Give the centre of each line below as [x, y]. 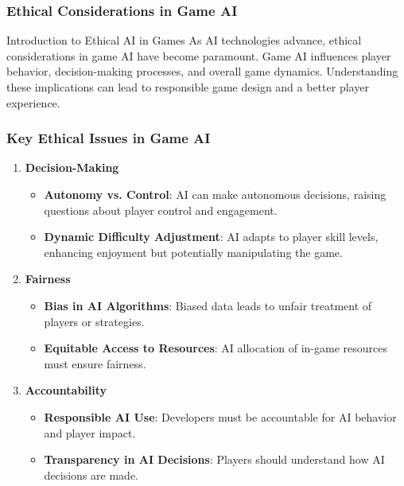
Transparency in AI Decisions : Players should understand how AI [214, 459]
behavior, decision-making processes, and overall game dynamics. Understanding [202, 71]
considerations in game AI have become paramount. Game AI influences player [199, 55]
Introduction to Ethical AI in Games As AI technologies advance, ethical [184, 40]
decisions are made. [91, 474]
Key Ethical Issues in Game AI [109, 138]
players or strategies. [94, 321]
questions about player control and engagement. [161, 210]
